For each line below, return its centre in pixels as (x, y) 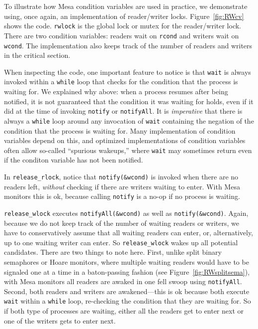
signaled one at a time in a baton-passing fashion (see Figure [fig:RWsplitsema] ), (127, 271)
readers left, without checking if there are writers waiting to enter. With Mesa (122, 186)
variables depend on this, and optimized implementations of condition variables (125, 140)
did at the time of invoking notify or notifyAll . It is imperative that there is (123, 111)
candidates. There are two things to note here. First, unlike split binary (113, 252)
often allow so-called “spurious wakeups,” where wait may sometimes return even (128, 150)
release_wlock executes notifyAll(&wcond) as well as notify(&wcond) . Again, (126, 213)
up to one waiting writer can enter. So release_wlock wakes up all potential (121, 242)
